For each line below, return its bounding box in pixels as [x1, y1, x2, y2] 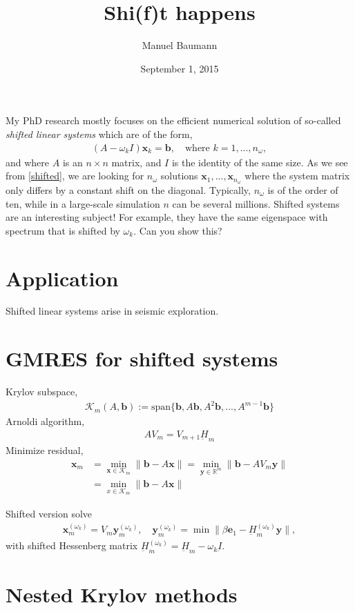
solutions [160, 168, 198, 183]
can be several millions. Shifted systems [172, 196, 340, 210]
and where [6, 155, 50, 169]
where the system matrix [244, 168, 350, 183]
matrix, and [111, 155, 162, 169]
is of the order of [267, 182, 338, 197]
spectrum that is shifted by [6, 223, 120, 237]
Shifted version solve [6, 506, 93, 521]
